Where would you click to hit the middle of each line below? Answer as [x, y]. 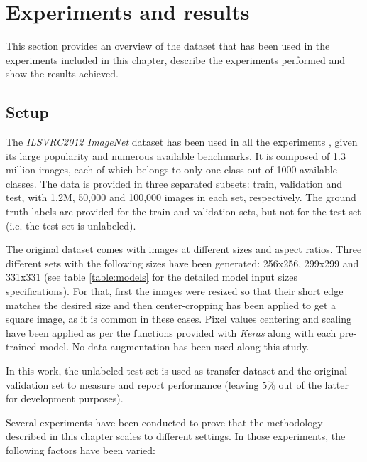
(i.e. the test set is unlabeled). [71, 225]
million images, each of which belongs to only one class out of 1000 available [171, 170]
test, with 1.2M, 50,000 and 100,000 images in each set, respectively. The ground [181, 197]
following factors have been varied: [81, 450]
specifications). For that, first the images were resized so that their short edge [175, 291]
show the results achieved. [62, 74]
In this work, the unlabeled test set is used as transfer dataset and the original [177, 371]
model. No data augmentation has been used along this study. [175, 346]
